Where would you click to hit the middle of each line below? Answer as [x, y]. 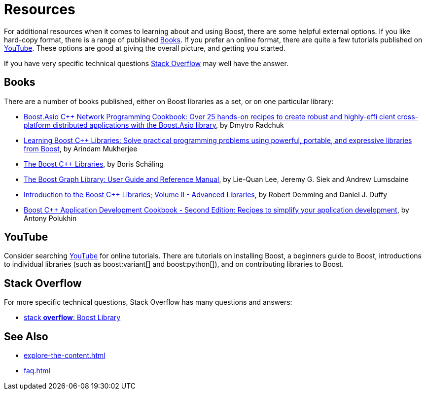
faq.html [37, 371]
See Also [26, 336]
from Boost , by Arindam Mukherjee [81, 148]
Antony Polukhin [50, 218]
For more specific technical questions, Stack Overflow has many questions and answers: [148, 302]
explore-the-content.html [65, 356]
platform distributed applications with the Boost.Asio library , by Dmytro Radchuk [154, 125]
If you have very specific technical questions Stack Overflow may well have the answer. [146, 63]
